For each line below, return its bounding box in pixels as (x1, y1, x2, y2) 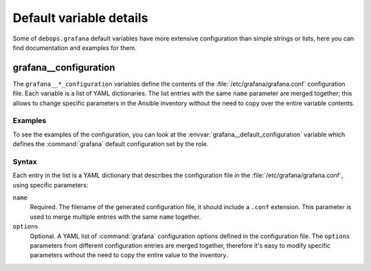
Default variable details (12, 10, 148, 25)
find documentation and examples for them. (12, 43, 137, 51)
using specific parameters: (12, 180, 89, 189)
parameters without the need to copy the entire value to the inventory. (30, 251, 228, 259)
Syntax (12, 156, 37, 166)
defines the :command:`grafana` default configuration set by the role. (12, 140, 209, 148)
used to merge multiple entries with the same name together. (30, 213, 201, 221)
